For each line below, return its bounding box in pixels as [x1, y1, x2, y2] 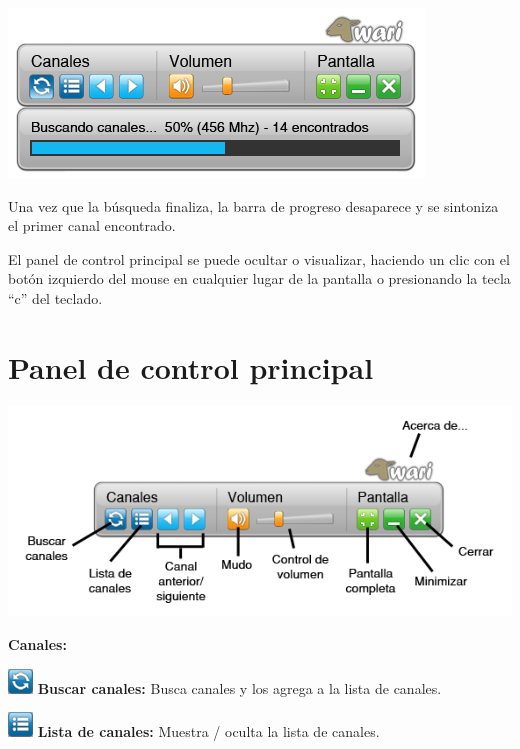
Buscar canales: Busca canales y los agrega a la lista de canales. [37, 677, 442, 698]
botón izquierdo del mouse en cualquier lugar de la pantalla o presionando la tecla [8, 268, 511, 289]
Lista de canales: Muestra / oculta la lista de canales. [37, 721, 380, 742]
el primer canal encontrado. [8, 215, 176, 236]
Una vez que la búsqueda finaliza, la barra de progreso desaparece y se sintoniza [8, 195, 499, 216]
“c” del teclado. [8, 287, 103, 308]
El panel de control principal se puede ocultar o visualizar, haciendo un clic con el [8, 248, 510, 269]
